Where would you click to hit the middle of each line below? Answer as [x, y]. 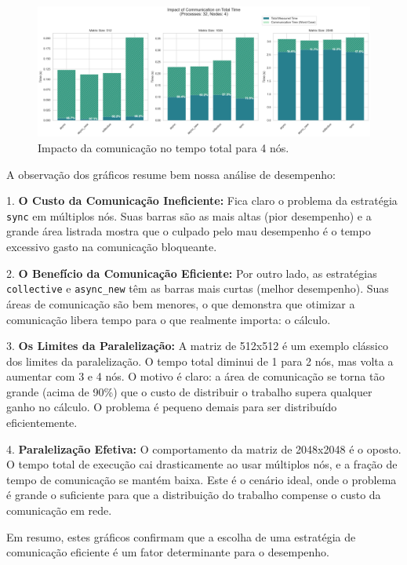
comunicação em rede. [59, 510]
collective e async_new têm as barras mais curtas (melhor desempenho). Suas [198, 288]
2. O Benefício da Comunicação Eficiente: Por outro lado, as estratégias [192, 273]
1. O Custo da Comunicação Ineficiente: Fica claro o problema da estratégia [202, 200]
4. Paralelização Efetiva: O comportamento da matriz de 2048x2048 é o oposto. [204, 448]
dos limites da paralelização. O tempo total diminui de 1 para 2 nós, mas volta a [200, 361]
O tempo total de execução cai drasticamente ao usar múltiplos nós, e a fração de [202, 464]
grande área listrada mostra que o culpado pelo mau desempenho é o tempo [189, 231]
